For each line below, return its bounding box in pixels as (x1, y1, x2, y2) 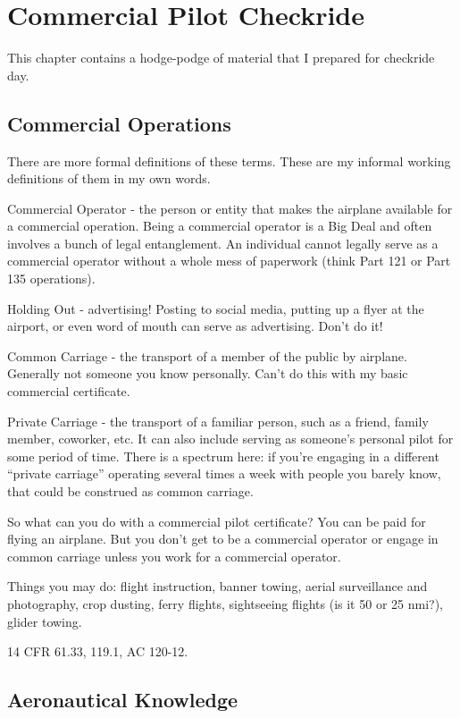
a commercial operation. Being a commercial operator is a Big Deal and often (7, 216, 432, 235)
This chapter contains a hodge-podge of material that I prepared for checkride (7, 48, 435, 67)
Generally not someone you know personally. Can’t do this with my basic (7, 364, 408, 383)
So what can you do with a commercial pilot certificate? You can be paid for (7, 511, 426, 530)
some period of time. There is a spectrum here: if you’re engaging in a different (7, 446, 439, 465)
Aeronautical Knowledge (7, 686, 238, 714)
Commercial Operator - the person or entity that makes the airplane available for (7, 199, 453, 217)
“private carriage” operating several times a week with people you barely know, (7, 464, 441, 483)
